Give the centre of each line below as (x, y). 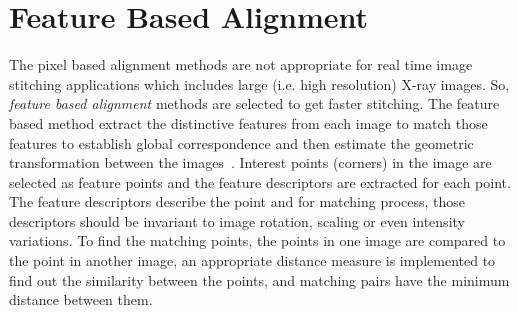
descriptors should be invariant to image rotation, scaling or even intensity (237, 220)
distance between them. (81, 299)
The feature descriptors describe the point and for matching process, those (237, 201)
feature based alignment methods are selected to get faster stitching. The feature (254, 103)
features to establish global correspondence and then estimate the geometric (241, 142)
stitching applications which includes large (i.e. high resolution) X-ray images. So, (259, 83)
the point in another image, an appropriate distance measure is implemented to (252, 260)
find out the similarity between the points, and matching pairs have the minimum (259, 279)
